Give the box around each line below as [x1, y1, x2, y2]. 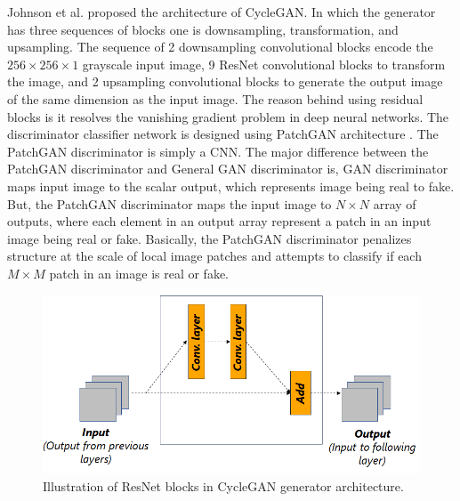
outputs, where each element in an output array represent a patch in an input [7, 212, 432, 230]
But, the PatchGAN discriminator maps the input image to [7, 194, 332, 213]
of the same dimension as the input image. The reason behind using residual [7, 89, 424, 108]
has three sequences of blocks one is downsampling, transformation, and [7, 20, 399, 38]
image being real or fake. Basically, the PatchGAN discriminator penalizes [7, 229, 412, 247]
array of [373, 194, 416, 213]
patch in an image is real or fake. [49, 263, 229, 282]
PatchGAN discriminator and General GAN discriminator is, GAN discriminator [7, 159, 448, 178]
